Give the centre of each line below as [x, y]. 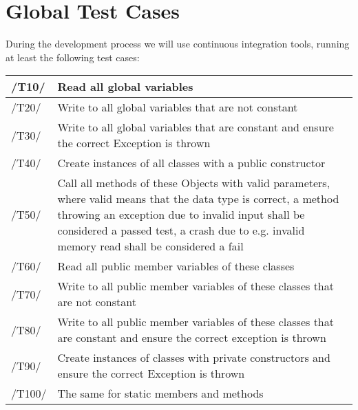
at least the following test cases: [73, 57]
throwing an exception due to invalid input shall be [181, 215]
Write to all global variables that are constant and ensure [196, 127]
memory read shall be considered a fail [150, 246]
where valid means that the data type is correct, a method [198, 199]
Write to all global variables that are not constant [178, 107]
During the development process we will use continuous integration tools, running [178, 44]
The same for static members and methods [160, 393]
